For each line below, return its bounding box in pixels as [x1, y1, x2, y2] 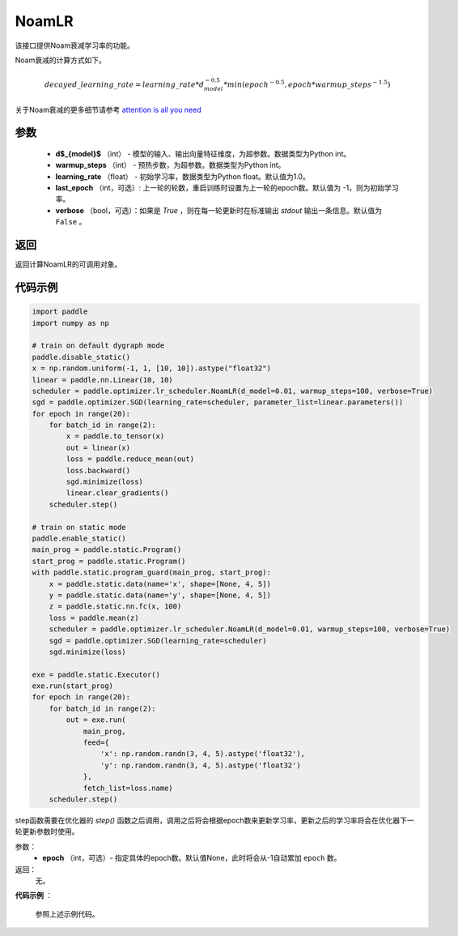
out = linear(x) [66, 442, 131, 452]
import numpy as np [32, 318, 109, 327]
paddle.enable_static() [32, 533, 127, 543]
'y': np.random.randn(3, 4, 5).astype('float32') [100, 760, 301, 770]
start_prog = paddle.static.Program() [32, 556, 186, 566]
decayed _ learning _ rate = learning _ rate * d [45, 79, 205, 89]
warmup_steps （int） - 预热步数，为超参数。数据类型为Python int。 [55, 160, 286, 170]
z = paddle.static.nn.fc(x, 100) [49, 602, 182, 611]
